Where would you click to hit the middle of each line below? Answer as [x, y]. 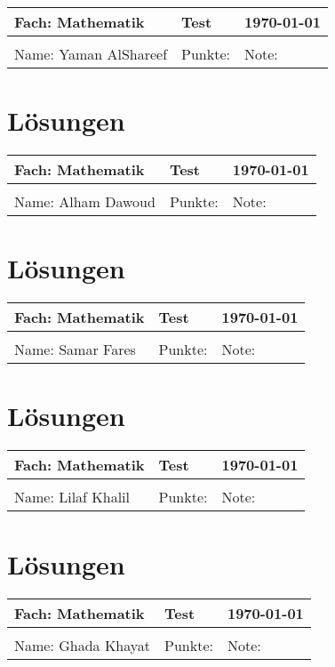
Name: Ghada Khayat [83, 645]
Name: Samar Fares [75, 350]
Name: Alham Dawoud [85, 202]
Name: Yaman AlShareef [91, 54]
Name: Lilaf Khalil [72, 497]
